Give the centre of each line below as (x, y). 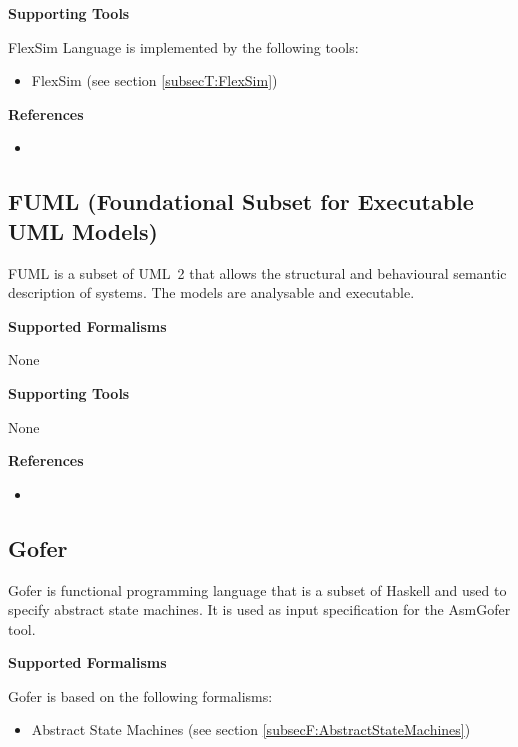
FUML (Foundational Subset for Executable (241, 201)
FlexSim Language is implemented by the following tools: (183, 46)
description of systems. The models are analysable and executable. (211, 292)
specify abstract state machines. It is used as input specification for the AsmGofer (259, 609)
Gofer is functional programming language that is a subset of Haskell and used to (257, 589)
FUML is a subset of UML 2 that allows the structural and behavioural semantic (257, 272)
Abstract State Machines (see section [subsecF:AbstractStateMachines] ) (251, 729)
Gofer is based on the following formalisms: (140, 695)
